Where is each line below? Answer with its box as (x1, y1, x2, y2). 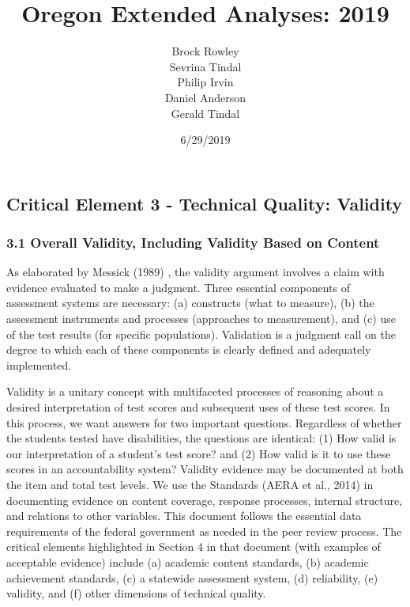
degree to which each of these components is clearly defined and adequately (6, 341, 371, 358)
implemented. (6, 356, 72, 373)
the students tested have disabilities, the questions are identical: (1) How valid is (6, 430, 397, 446)
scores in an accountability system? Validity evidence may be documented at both (6, 461, 404, 477)
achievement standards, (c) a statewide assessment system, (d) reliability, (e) (6, 569, 378, 586)
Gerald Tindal (171, 104, 240, 121)
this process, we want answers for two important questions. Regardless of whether (6, 414, 402, 431)
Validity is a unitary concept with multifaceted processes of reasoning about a (6, 383, 384, 400)
